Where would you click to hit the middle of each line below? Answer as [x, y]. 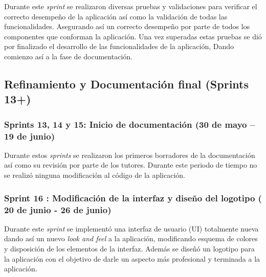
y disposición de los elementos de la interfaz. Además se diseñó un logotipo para [129, 248]
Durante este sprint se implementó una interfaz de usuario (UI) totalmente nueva [131, 228]
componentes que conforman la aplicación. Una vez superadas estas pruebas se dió [133, 36]
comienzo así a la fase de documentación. [68, 56]
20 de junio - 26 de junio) [58, 209]
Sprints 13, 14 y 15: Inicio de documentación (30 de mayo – [130, 124]
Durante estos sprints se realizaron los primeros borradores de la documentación [130, 155]
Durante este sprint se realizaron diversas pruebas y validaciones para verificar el [131, 6]
